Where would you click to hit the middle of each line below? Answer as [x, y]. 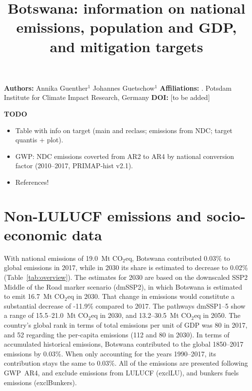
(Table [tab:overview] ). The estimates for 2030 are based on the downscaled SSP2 [126, 277]
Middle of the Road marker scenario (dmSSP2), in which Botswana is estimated [123, 286]
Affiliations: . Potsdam [196, 88]
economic [36, 234]
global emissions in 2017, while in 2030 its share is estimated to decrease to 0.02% [126, 267]
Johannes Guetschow [124, 88]
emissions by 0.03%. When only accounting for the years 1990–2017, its [110, 353]
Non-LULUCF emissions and [103, 215]
